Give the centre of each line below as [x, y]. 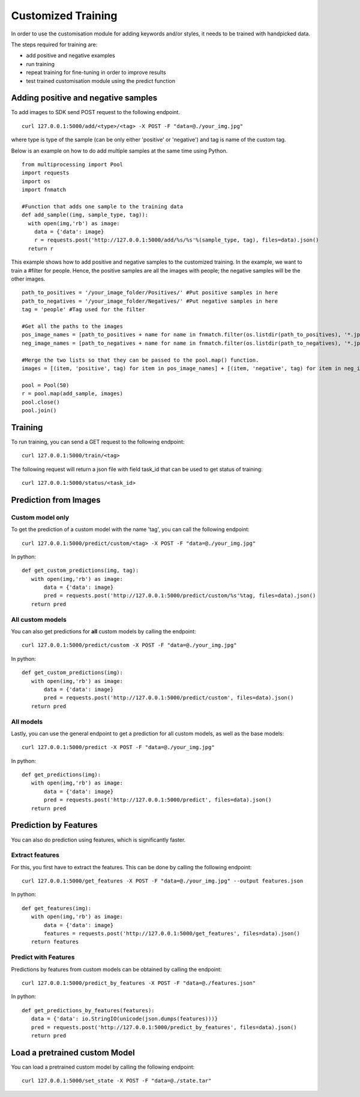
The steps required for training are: [54, 44]
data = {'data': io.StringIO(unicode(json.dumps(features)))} [124, 1019]
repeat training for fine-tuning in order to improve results [96, 73]
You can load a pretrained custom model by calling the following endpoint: [103, 1067]
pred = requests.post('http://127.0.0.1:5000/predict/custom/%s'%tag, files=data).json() [180, 596]
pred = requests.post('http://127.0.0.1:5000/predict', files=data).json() [158, 800]
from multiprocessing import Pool [72, 164]
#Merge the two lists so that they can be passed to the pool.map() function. [140, 360]
